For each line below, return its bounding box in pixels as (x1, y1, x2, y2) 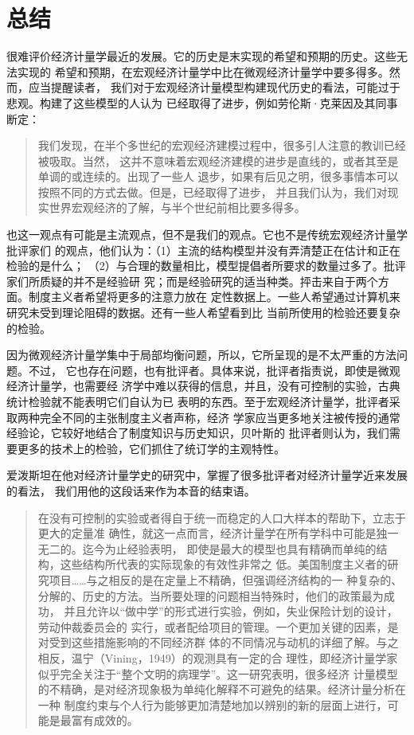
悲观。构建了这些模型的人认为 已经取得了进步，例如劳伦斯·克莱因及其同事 (6, 94, 398, 111)
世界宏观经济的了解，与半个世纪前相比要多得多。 (49, 199, 306, 216)
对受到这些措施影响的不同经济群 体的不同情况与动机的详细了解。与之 (37, 634, 399, 651)
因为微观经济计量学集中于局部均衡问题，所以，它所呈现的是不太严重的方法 (6, 346, 396, 363)
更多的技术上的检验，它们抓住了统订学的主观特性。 (17, 440, 285, 456)
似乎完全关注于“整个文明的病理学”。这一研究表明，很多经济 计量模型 (37, 665, 398, 682)
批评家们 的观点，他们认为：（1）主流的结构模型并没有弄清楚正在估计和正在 (6, 241, 400, 258)
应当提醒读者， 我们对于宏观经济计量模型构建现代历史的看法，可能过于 (28, 79, 400, 96)
